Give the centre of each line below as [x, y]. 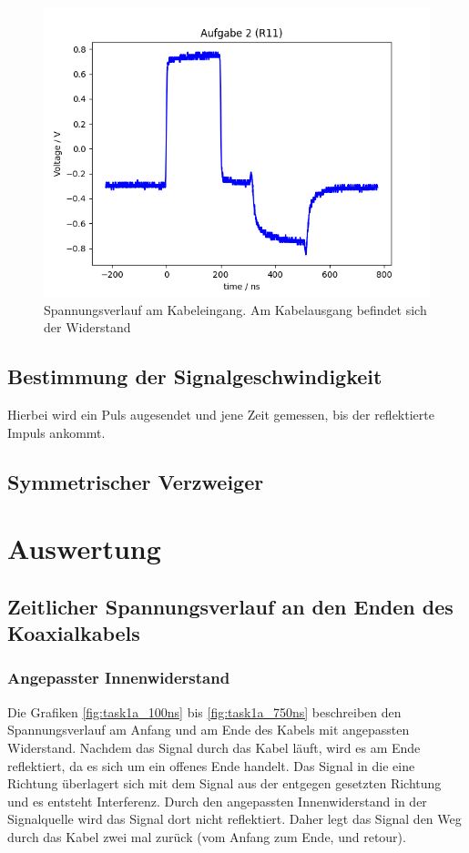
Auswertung [84, 548]
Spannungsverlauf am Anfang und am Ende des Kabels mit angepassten [209, 730]
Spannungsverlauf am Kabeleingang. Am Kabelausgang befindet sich [235, 309]
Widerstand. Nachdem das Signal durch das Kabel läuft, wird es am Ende [214, 747]
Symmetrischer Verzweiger [136, 481]
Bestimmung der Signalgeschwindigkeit [195, 376]
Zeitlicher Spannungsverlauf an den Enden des [230, 606]
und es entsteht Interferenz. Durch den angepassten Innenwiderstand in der [217, 801]
